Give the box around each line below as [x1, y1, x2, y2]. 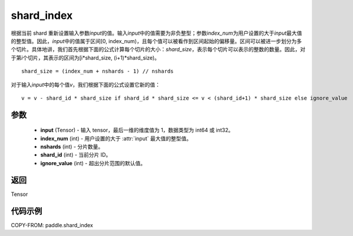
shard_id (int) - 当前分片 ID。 [40, 151, 111, 159]
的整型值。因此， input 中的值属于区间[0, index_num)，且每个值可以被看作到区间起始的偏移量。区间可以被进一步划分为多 [11, 37, 302, 44]
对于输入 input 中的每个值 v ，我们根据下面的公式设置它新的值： [11, 81, 161, 88]
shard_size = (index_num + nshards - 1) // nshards [21, 68, 174, 75]
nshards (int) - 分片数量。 [40, 143, 104, 150]
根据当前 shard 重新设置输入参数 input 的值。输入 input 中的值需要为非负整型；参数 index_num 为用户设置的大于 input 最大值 [11, 29, 302, 37]
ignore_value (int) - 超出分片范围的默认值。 [40, 159, 146, 166]
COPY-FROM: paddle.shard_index [11, 221, 94, 228]
